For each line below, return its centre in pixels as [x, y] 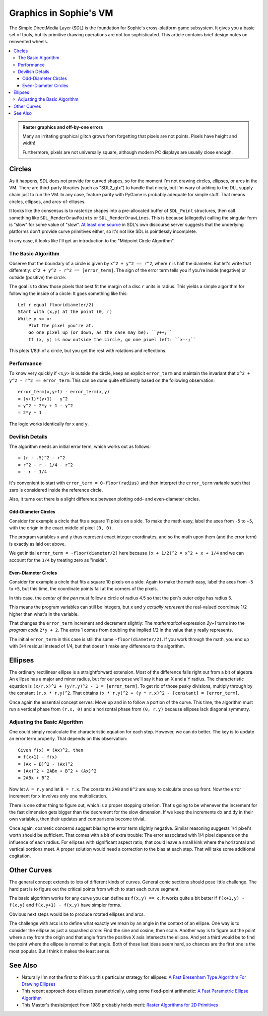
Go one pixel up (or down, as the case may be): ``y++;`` [100, 332]
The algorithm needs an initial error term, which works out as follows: [80, 446]
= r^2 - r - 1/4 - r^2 [46, 465]
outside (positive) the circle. [38, 277]
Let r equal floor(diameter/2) [56, 305]
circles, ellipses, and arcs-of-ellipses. [48, 202]
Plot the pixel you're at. [61, 326]
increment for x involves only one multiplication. [58, 796]
